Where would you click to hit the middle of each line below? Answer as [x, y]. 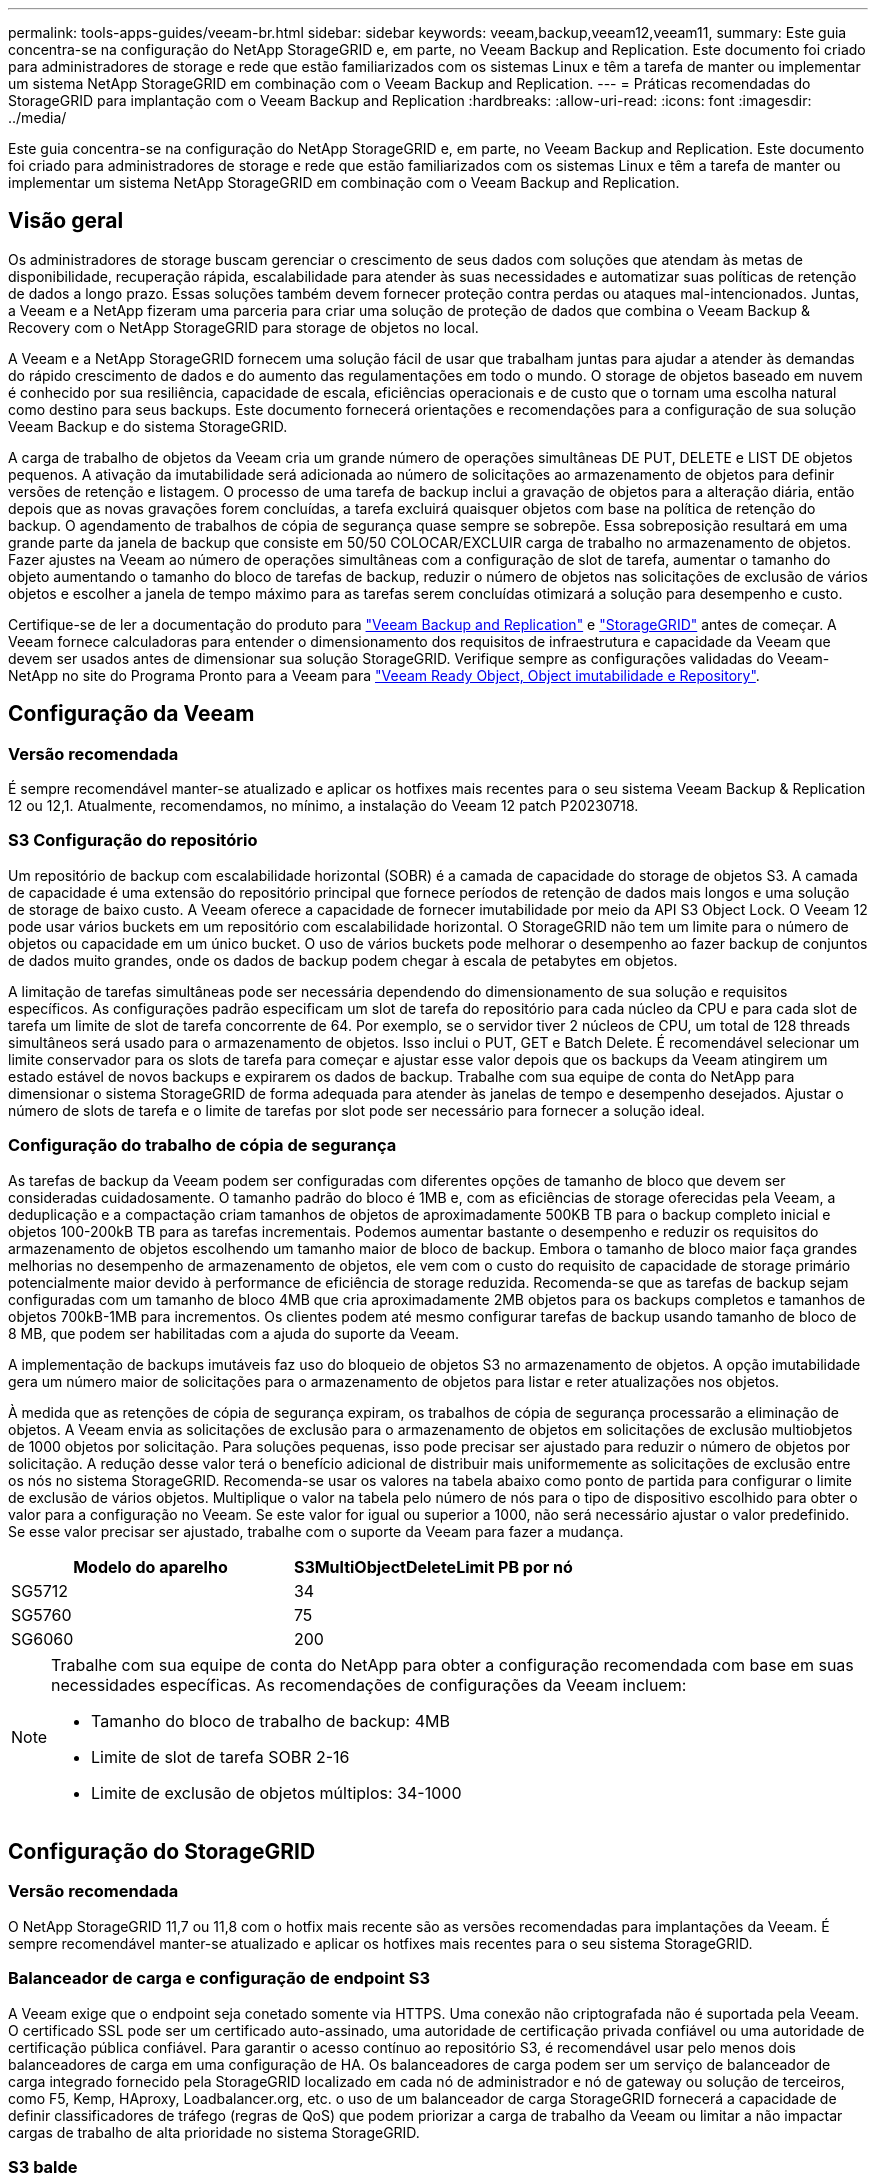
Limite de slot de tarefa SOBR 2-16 [220, 1756]
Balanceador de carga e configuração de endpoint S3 [219, 1978]
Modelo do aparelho [150, 1566]
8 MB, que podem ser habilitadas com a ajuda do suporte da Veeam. [233, 1333]
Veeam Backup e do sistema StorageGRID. [148, 426]
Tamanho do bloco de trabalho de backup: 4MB [270, 1720]
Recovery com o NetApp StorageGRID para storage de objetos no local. [243, 327]
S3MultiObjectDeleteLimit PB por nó [433, 1566]
